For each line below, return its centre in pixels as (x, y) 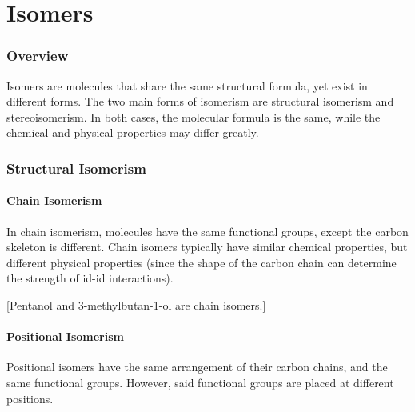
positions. (30, 398)
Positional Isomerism (65, 336)
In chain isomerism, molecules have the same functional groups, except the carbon (207, 231)
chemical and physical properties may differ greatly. (133, 132)
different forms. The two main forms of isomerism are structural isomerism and (200, 101)
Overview (38, 56)
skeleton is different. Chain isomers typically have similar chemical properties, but (207, 247)
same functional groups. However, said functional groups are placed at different (200, 382)
